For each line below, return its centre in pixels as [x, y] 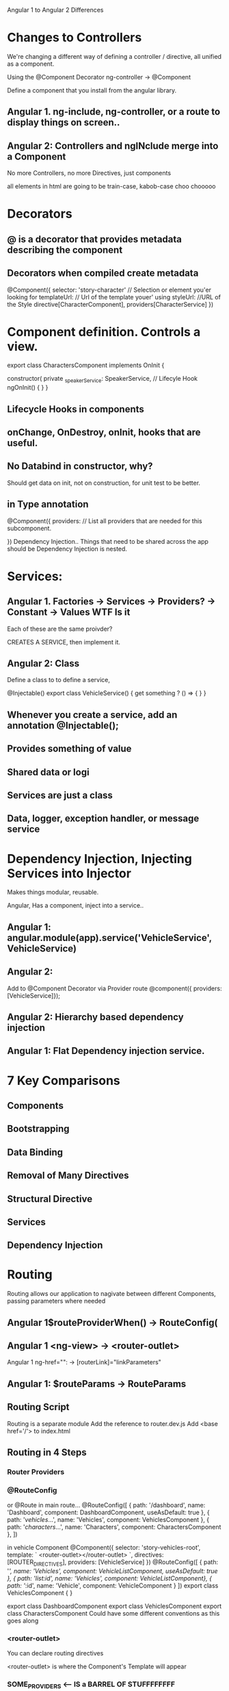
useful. [23, 443]
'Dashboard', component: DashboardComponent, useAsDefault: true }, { [108, 1512]
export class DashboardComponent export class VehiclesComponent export [114, 1606]
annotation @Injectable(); [63, 725]
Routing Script [38, 1407]
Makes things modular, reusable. [53, 892]
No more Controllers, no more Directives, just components [89, 173]
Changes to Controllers [75, 38]
